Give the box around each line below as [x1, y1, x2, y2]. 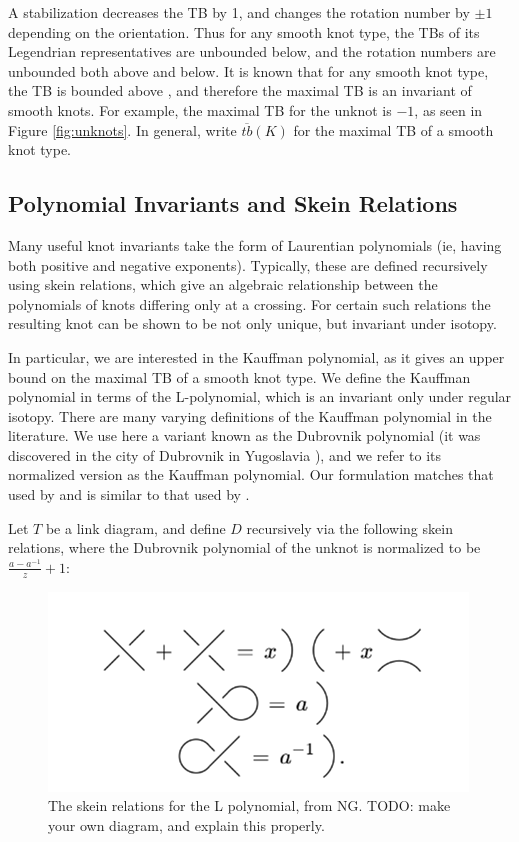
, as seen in [414, 99, 483, 120]
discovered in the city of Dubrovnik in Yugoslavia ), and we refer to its [8, 444, 442, 465]
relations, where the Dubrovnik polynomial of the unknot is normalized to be [8, 537, 481, 558]
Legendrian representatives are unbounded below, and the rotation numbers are [8, 41, 496, 62]
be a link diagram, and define [45, 517, 226, 538]
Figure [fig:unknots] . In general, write [8, 119, 237, 140]
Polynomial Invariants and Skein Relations [8, 188, 458, 219]
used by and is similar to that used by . [8, 484, 250, 505]
